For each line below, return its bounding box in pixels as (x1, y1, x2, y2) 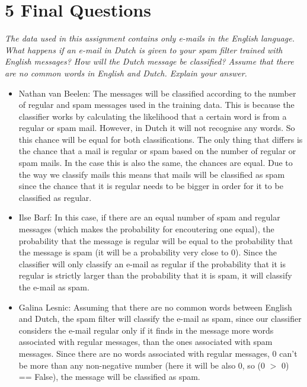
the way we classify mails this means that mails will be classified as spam (18, 168, 285, 180)
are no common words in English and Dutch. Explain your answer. (5, 66, 247, 79)
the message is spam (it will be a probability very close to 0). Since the (18, 246, 277, 258)
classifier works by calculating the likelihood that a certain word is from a (18, 110, 287, 122)
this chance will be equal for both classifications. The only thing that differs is (18, 133, 303, 145)
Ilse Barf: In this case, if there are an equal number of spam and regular (18, 211, 280, 223)
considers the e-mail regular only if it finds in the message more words (18, 324, 274, 336)
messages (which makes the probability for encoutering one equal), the (18, 223, 274, 235)
